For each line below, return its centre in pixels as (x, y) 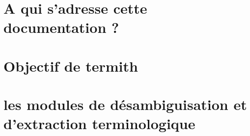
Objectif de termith (71, 66)
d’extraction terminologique (99, 123)
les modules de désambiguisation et (125, 104)
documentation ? (61, 27)
